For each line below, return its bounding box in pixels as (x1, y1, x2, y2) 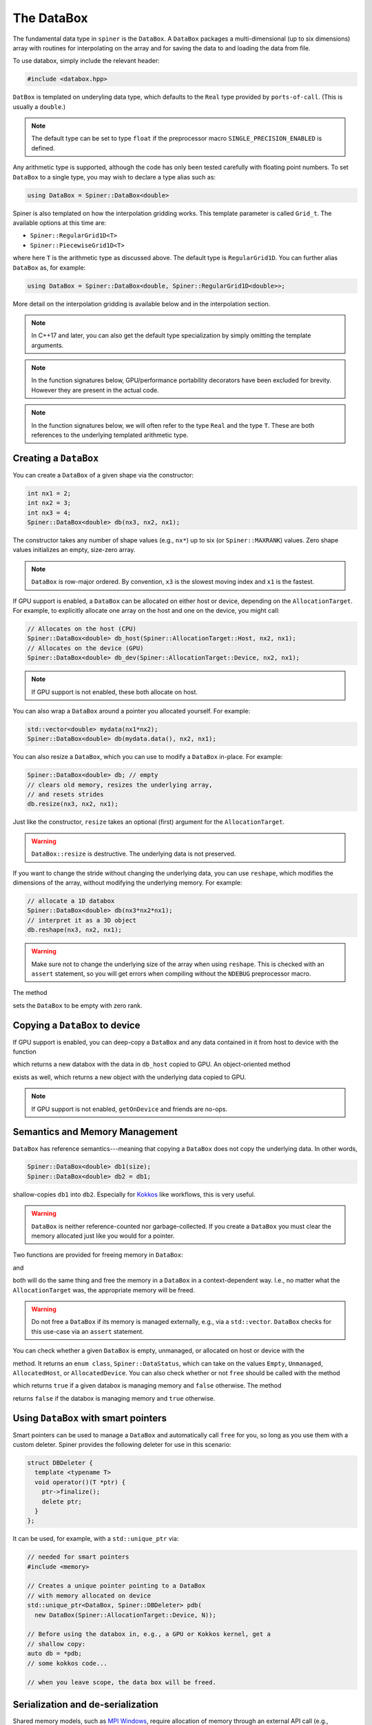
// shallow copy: (27, 1639, 86, 1648)
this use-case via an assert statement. (31, 1327, 144, 1335)
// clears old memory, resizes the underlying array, (27, 780, 213, 789)
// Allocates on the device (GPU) (27, 644, 144, 652)
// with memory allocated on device (27, 1591, 152, 1599)
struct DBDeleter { (27, 1459, 93, 1466)
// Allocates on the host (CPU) (27, 625, 137, 633)
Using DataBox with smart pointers (12, 1412, 167, 1424)
